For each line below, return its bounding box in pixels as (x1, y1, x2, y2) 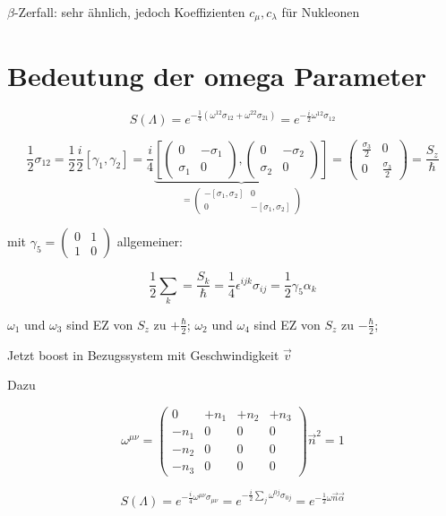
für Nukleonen (281, 3, 360, 21)
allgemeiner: (116, 232, 183, 251)
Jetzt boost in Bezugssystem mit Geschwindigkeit (7, 345, 279, 364)
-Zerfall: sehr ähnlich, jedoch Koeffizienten (13, 3, 245, 21)
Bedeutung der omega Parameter (7, 56, 426, 93)
